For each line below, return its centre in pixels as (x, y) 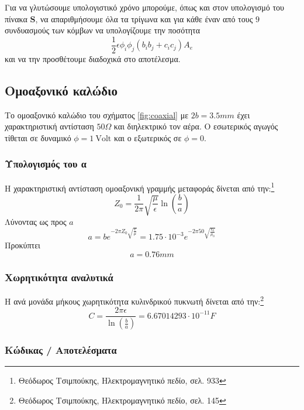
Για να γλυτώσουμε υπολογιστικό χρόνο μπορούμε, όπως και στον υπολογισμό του (144, 7)
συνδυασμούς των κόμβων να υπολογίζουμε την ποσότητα (103, 30)
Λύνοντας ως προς (36, 221)
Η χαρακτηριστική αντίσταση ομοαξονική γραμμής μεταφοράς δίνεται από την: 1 (140, 187)
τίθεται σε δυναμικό (38, 137)
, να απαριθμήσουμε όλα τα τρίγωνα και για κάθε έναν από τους (144, 18)
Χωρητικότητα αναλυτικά (59, 277)
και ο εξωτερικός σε (148, 137)
